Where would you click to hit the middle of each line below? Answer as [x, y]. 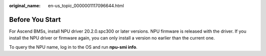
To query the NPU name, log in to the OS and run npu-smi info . [73, 47]
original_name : [25, 6]
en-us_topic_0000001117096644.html [86, 6]
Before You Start [35, 19]
